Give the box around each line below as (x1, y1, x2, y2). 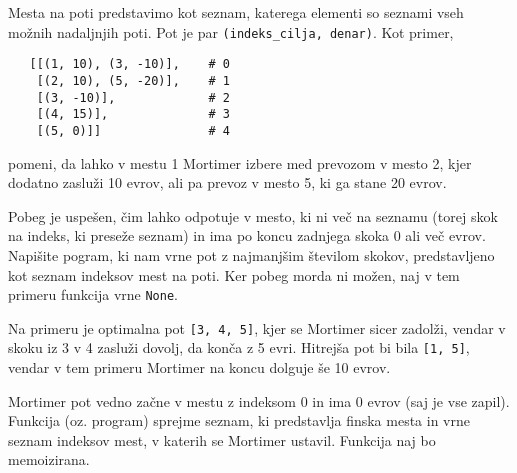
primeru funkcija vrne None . (8, 284, 178, 305)
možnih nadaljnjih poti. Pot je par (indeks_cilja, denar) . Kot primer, (8, 21, 454, 42)
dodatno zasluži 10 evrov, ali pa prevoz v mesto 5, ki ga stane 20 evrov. (8, 172, 447, 193)
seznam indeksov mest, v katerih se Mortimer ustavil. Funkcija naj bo (8, 429, 436, 450)
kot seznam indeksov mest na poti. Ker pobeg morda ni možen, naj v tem (8, 264, 460, 285)
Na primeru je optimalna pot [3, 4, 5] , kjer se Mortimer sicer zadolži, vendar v (8, 317, 506, 338)
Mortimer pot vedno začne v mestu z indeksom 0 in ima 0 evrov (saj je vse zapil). (8, 390, 510, 411)
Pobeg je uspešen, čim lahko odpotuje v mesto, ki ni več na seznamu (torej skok (8, 205, 498, 226)
